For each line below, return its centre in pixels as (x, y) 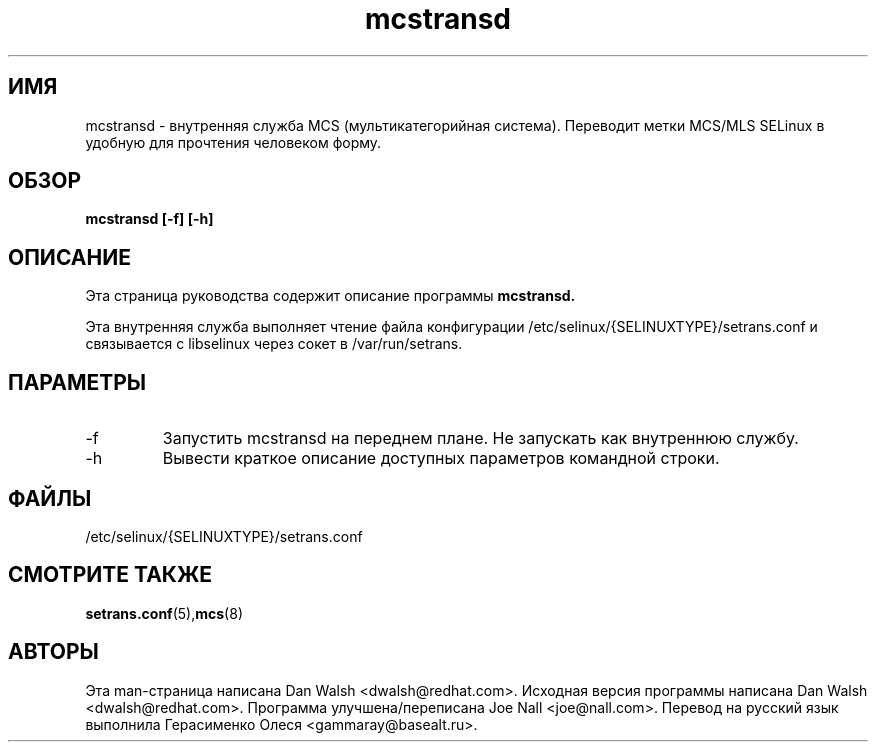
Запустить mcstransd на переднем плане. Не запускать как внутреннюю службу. (480, 438)
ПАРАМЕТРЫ (77, 382)
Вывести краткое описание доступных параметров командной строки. (441, 458)
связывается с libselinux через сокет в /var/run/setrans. (274, 344)
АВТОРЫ (53, 652)
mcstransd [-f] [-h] (149, 219)
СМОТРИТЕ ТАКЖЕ (110, 575)
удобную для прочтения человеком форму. (233, 142)
